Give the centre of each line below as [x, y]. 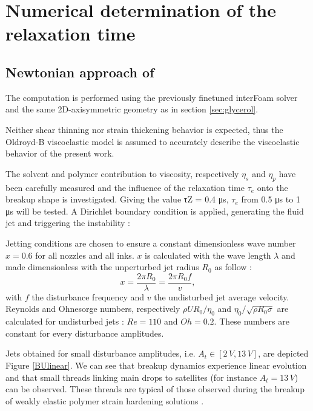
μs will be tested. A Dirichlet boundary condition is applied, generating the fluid [155, 211]
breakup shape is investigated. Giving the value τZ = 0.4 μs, [117, 199]
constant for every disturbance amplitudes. [85, 333]
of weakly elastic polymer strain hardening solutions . [105, 400]
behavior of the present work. [60, 153]
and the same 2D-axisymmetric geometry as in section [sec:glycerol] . [132, 109]
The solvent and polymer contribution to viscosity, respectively [122, 173]
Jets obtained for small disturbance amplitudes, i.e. [100, 353]
